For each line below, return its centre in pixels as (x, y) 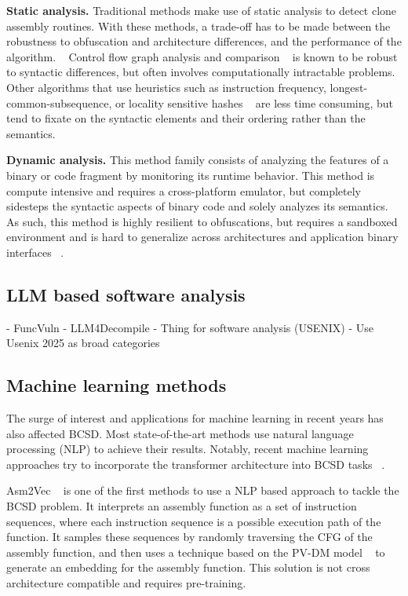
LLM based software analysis (126, 294)
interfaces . (35, 252)
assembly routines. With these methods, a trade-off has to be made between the (199, 26)
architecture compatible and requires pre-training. (126, 583)
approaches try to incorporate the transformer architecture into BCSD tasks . (196, 464)
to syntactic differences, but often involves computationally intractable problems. (201, 72)
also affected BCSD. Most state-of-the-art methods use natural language (180, 433)
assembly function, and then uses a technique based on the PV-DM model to (196, 552)
